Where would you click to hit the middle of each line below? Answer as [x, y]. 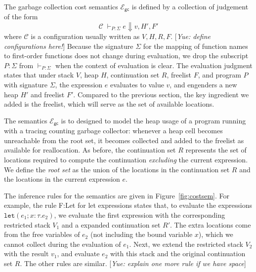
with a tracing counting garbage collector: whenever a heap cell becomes [113, 131]
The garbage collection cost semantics [61, 6]
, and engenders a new [203, 85]
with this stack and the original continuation [178, 253]
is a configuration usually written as [85, 36]
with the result [26, 253]
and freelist [48, 94]
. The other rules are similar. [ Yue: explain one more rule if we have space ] [133, 263]
